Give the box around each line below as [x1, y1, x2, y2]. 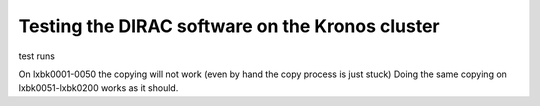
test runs [18, 50, 55, 62]
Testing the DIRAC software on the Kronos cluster [18, 15, 440, 37]
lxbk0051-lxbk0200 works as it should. [18, 82, 179, 94]
